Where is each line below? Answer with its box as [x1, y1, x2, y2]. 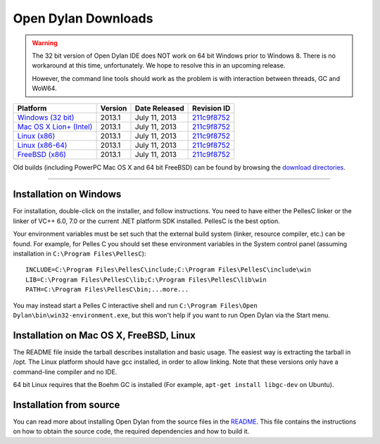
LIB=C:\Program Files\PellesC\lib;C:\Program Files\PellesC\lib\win [25, 275, 267, 284]
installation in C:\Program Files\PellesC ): [13, 249, 146, 258]
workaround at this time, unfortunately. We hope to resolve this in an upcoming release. [32, 61, 286, 70]
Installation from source [13, 398, 120, 411]
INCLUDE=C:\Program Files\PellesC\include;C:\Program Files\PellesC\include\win [25, 266, 312, 274]
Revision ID [192, 103, 231, 113]
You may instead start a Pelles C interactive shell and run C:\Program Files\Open [13, 301, 258, 310]
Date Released [134, 103, 184, 113]
